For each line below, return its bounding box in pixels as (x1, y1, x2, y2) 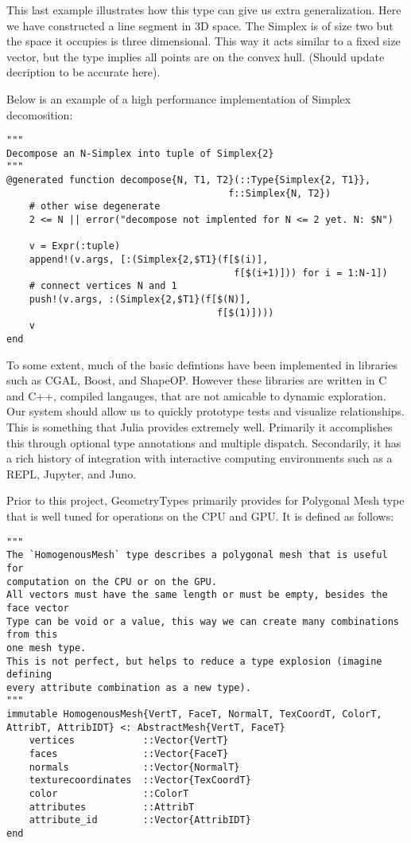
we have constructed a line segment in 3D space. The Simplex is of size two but (6, 17, 394, 33)
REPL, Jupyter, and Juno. (6, 465, 137, 482)
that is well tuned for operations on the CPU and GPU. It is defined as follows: (6, 508, 394, 524)
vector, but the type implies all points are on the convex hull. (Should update (6, 48, 385, 64)
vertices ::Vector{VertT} (29, 735, 229, 747)
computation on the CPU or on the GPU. (6, 576, 217, 587)
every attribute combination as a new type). (6, 681, 251, 693)
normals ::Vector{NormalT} (29, 761, 240, 773)
